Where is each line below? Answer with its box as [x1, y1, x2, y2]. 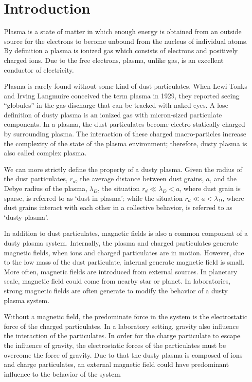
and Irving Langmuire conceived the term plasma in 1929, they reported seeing [4, 90, 239, 100]
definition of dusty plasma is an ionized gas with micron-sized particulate [4, 109, 222, 119]
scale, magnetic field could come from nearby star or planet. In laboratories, [4, 276, 231, 286]
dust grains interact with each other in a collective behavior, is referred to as [4, 202, 233, 212]
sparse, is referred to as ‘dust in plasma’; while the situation [4, 192, 183, 203]
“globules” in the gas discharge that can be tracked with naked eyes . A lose [4, 100, 228, 110]
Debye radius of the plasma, [4, 183, 88, 193]
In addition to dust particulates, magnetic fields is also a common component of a [4, 228, 248, 238]
